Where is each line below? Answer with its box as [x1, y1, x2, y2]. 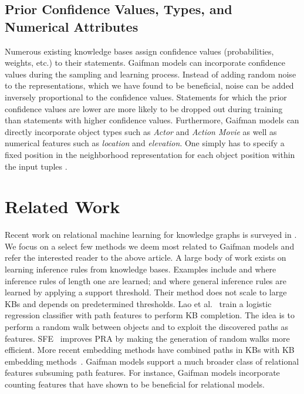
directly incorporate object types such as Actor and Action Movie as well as [5, 125, 277, 137]
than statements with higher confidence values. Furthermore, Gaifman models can [5, 114, 299, 126]
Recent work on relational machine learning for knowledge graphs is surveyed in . [5, 228, 297, 241]
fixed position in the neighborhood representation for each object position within [5, 148, 295, 160]
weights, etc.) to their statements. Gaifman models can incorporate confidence [5, 56, 286, 69]
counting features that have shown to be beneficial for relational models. [5, 378, 265, 390]
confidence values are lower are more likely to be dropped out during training [5, 102, 283, 115]
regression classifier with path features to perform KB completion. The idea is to [5, 309, 295, 321]
